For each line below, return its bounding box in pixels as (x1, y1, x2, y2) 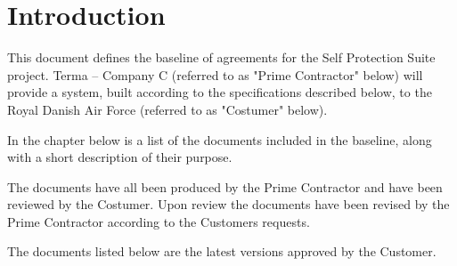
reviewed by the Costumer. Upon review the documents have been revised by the (7, 195, 450, 214)
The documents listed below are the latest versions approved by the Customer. (7, 242, 437, 261)
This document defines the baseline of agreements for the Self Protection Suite (7, 48, 436, 67)
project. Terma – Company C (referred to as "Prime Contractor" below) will (7, 65, 423, 84)
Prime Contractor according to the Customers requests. (7, 212, 310, 230)
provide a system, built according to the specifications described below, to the (7, 83, 432, 101)
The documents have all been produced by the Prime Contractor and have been (7, 177, 443, 196)
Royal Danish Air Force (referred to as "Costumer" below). (7, 100, 328, 118)
